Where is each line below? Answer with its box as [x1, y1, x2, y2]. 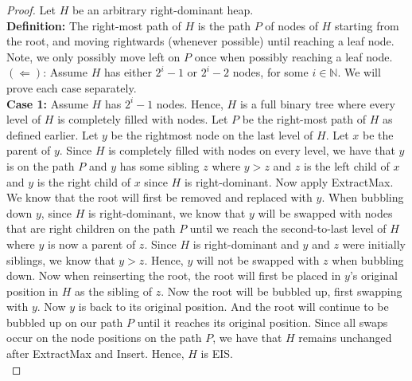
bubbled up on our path [6, 313, 123, 330]
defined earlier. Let [6, 126, 99, 143]
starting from [334, 17, 399, 33]
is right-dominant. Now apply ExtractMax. [184, 173, 394, 190]
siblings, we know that [6, 251, 115, 268]
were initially [342, 235, 406, 252]
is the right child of [37, 173, 130, 190]
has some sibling [119, 157, 200, 174]
